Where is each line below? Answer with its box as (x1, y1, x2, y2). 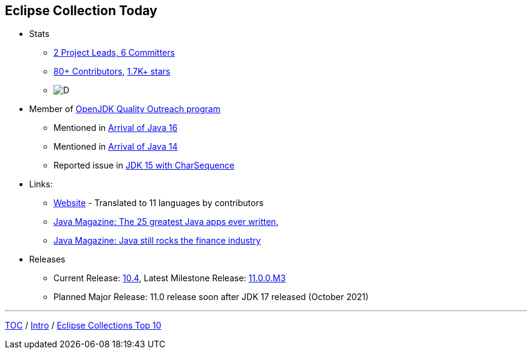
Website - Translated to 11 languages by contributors (53, 198, 264, 209)
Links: (29, 179, 53, 190)
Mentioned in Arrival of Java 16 (53, 122, 178, 133)
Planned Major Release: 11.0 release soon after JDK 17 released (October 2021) (53, 292, 369, 302)
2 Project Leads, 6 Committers (53, 47, 175, 58)
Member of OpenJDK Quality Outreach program (29, 104, 220, 115)
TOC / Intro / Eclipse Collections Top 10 (5, 320, 162, 331)
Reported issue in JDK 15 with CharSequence (53, 160, 234, 171)
